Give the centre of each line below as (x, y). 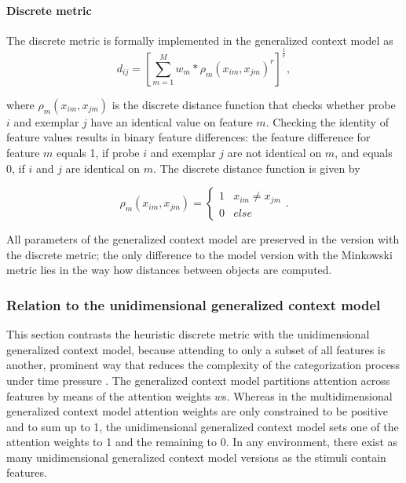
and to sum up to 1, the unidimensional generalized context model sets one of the (203, 426)
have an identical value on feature (172, 121)
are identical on (103, 168)
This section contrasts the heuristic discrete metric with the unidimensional (188, 334)
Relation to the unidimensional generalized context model (194, 304)
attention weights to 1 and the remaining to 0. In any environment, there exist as (202, 442)
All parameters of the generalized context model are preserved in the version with (203, 239)
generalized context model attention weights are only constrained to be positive (198, 411)
